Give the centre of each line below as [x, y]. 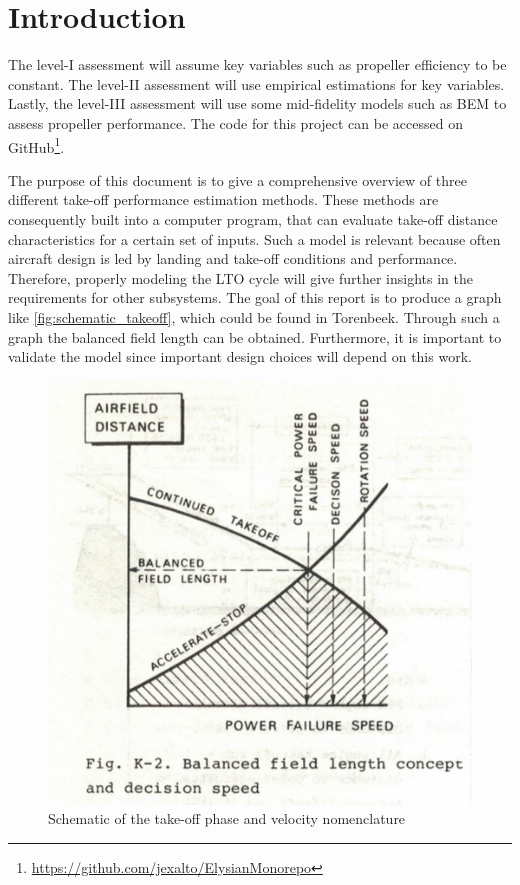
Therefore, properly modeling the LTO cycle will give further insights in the [240, 277]
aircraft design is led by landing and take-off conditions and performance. [233, 258]
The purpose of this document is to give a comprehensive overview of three [237, 179]
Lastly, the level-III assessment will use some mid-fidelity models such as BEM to [257, 103]
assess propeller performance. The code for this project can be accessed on [235, 122]
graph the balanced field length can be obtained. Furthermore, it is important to [255, 336]
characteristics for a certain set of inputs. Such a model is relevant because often [254, 238]
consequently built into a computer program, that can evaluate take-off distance [253, 218]
